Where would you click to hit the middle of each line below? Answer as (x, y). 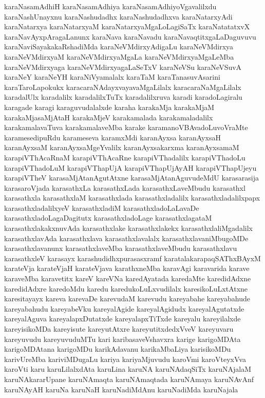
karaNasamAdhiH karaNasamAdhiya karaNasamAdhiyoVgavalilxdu (110, 6)
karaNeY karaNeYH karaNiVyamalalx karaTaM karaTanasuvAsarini (112, 77)
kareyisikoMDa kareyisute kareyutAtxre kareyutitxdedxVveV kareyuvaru (119, 329)
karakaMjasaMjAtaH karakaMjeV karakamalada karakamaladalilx (109, 117)
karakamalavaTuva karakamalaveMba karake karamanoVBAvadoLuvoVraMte (126, 127)
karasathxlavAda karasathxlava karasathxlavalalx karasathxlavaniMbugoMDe (126, 238)
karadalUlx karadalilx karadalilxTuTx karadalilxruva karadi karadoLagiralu (123, 97)
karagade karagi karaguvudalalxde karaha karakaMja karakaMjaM (109, 107)
